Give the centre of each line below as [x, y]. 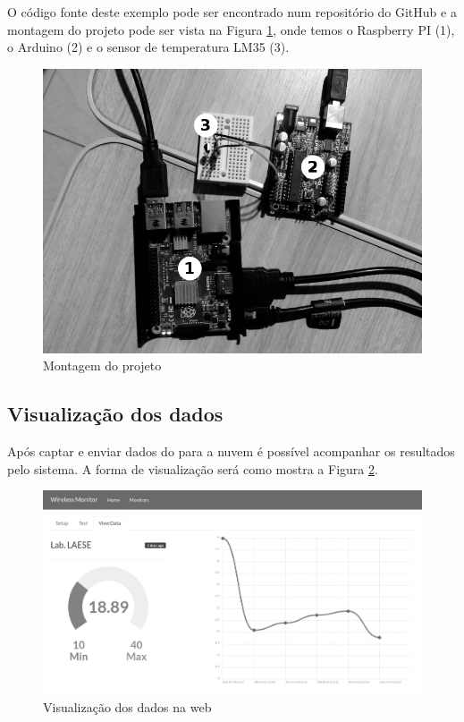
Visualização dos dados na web [127, 706]
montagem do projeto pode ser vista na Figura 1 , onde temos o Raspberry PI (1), [231, 29]
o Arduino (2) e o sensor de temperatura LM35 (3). [148, 47]
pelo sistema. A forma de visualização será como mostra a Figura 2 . [193, 468]
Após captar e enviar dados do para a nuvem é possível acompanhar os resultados [231, 451]
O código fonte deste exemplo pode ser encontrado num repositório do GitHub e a [232, 12]
